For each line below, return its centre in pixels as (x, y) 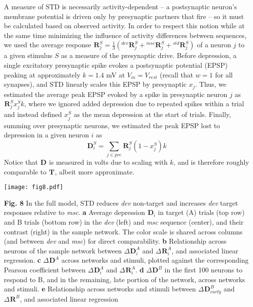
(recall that (176, 74)
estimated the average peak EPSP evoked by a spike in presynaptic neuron (116, 94)
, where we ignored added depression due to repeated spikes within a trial (134, 104)
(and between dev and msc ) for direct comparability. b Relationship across (115, 241)
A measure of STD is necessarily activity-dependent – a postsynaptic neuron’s (121, 6)
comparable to (25, 171)
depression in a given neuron (47, 135)
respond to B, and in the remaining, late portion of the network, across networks (125, 279)
